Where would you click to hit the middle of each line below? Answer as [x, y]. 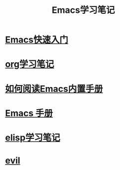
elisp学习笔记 [33, 138]
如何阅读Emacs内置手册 [54, 89]
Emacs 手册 [29, 113]
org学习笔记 [30, 64]
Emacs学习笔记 [83, 10]
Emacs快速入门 [37, 40]
